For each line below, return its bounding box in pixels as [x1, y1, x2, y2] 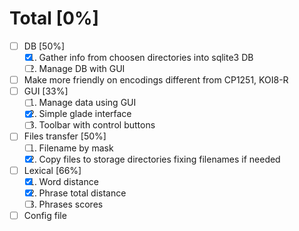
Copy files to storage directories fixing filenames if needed [38, 153, 281, 165]
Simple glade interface [38, 108, 132, 120]
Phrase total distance [38, 187, 127, 199]
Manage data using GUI [38, 97, 137, 109]
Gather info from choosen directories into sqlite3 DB [38, 52, 254, 63]
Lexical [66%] [23, 164, 82, 176]
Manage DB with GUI [38, 63, 126, 75]
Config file [23, 209, 67, 221]
